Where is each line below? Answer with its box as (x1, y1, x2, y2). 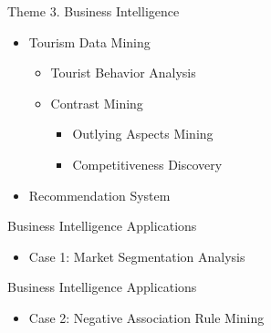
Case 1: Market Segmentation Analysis (28, 246, 245, 265)
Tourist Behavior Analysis (50, 63, 196, 82)
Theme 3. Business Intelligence (7, 2, 180, 20)
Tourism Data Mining (28, 32, 151, 51)
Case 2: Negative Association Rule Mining (28, 307, 265, 327)
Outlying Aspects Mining (72, 124, 214, 143)
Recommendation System (28, 185, 171, 204)
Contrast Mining (50, 93, 143, 112)
